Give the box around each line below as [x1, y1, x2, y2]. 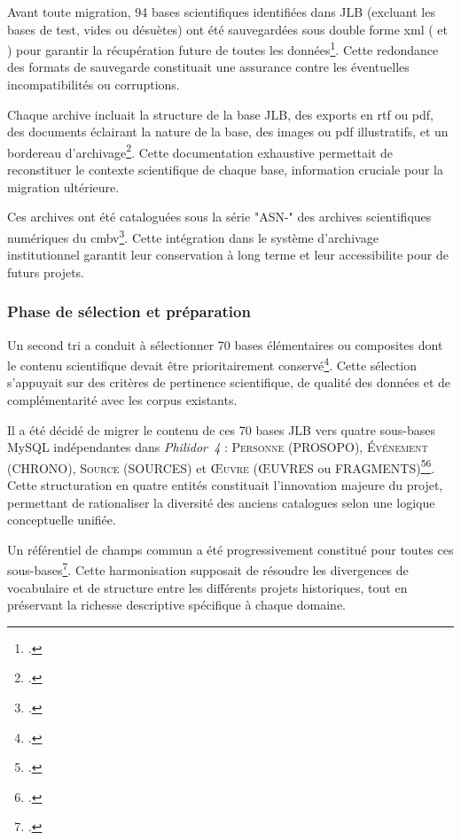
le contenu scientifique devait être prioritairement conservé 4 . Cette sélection [7, 354, 417, 374]
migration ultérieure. [7, 177, 120, 196]
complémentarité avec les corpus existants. [7, 390, 238, 408]
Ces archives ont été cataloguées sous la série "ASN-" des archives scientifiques [7, 207, 432, 226]
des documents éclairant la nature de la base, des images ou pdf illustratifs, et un [7, 122, 449, 141]
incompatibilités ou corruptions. [7, 75, 180, 94]
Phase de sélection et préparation [7, 300, 251, 323]
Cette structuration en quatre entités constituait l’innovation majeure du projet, [7, 475, 443, 494]
